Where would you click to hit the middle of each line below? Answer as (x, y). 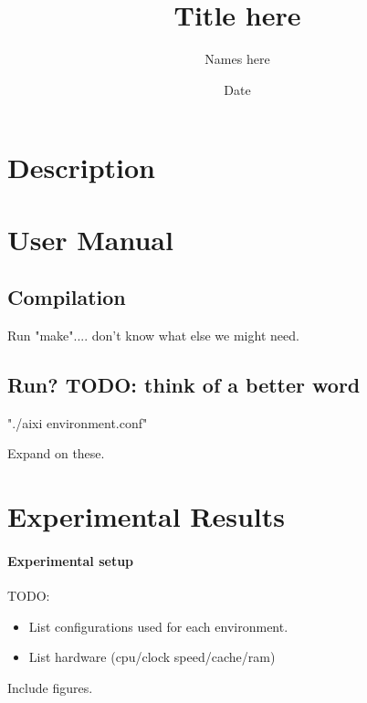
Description (82, 168)
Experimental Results (146, 516)
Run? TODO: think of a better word (184, 385)
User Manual (90, 239)
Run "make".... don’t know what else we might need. (153, 336)
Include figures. (50, 688)
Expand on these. (56, 453)
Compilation (67, 297)
